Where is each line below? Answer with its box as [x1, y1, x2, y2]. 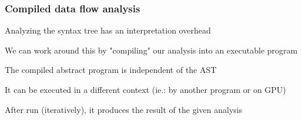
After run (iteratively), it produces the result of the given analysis [5, 103, 243, 115]
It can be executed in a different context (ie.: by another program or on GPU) [5, 84, 286, 95]
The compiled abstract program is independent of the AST [5, 64, 217, 76]
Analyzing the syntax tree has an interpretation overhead [5, 24, 211, 36]
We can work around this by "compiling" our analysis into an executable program [5, 44, 298, 56]
